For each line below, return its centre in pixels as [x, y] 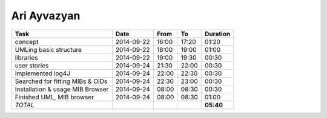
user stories [32, 65]
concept [27, 42]
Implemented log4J [43, 73]
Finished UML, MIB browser [54, 97]
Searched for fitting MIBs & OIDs [61, 81]
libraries [27, 57]
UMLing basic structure [48, 49]
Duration [218, 34]
